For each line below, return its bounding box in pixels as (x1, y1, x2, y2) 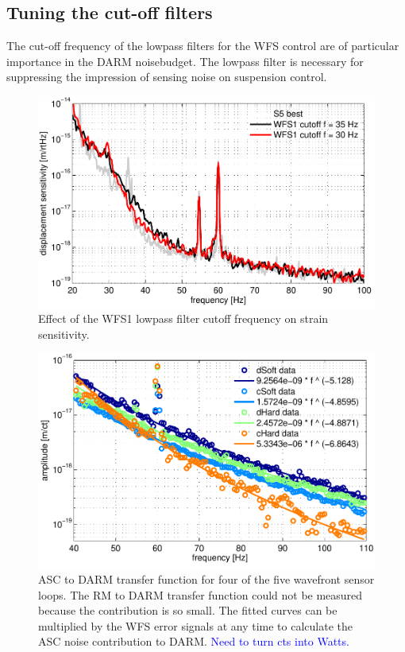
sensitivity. (38, 325, 90, 342)
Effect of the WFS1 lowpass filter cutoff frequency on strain (38, 310, 329, 327)
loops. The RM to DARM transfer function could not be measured (38, 586, 363, 603)
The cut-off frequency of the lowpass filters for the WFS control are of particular (6, 37, 399, 54)
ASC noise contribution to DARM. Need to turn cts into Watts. (38, 633, 349, 650)
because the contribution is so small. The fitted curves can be (38, 602, 337, 619)
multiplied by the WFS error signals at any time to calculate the (38, 617, 353, 634)
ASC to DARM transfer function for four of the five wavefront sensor (38, 571, 375, 588)
